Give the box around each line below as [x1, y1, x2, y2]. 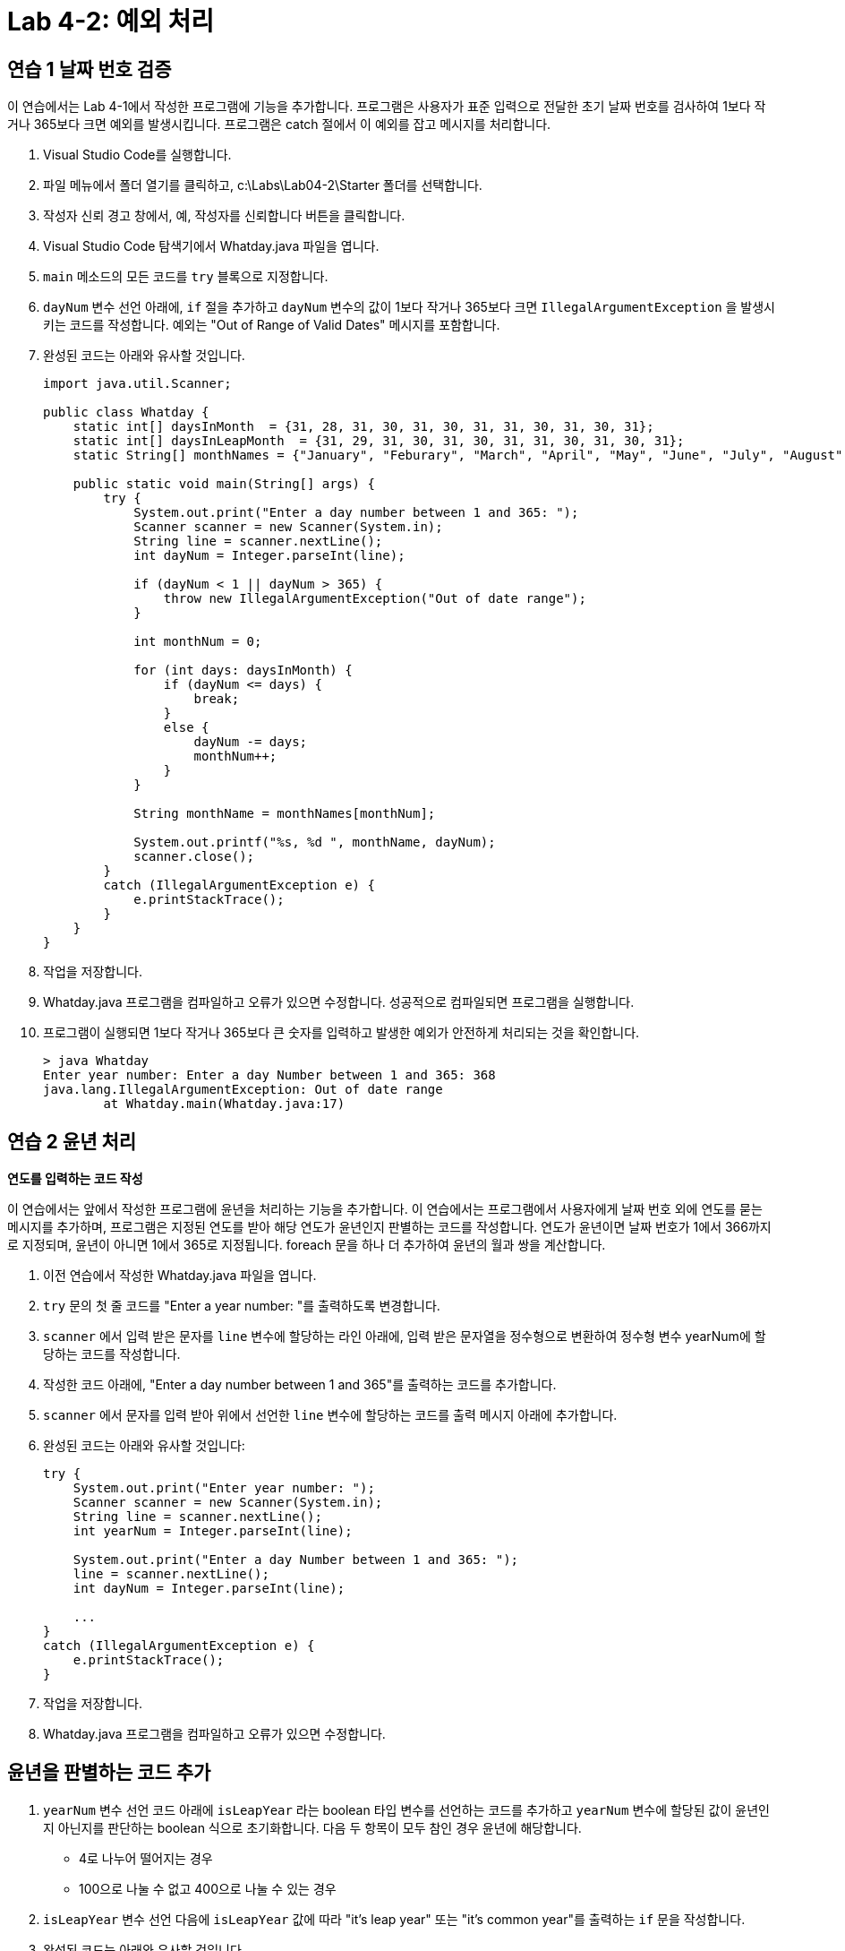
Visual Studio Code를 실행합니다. [43, 147, 232, 163]
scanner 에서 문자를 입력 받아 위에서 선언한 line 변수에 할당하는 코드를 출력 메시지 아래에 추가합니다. [43, 1407, 618, 1423]
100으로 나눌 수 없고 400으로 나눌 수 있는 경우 [79, 1880, 337, 1896]
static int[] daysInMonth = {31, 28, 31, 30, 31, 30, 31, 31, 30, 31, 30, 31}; [73, 419, 654, 434]
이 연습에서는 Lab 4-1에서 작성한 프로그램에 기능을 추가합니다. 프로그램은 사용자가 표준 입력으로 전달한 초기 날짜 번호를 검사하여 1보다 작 [7, 99, 766, 115]
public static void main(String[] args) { [73, 477, 375, 492]
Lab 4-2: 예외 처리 [7, 6, 215, 37]
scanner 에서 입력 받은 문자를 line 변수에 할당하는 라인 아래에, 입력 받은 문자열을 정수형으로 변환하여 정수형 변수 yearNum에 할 [43, 1328, 766, 1345]
